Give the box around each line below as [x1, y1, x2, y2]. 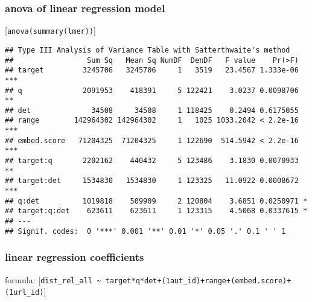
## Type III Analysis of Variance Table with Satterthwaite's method [5, 45, 290, 54]
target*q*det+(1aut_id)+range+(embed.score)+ [105, 276, 291, 285]
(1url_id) [5, 288, 44, 297]
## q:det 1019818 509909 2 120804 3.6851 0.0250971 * [5, 196, 308, 205]
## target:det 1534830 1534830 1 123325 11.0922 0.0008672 [5, 176, 299, 185]
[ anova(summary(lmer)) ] [5, 24, 96, 37]
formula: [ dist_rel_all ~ [5, 273, 101, 286]
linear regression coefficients [5, 249, 144, 265]
